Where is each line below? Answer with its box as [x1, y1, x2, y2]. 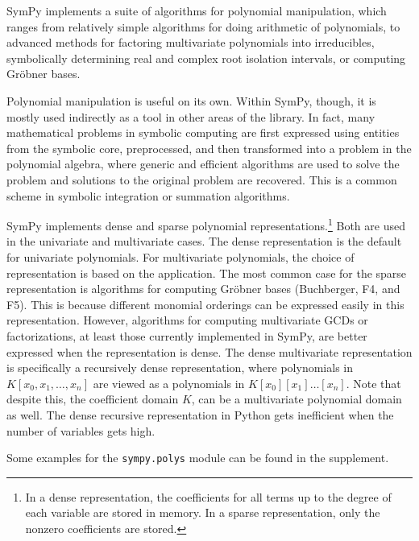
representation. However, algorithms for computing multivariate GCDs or [6, 312, 368, 328]
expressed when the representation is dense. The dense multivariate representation [6, 343, 413, 360]
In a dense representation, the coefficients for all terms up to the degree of [25, 488, 392, 505]
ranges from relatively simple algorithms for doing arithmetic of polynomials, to [6, 18, 400, 35]
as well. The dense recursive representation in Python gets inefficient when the [6, 406, 394, 423]
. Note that [346, 374, 401, 391]
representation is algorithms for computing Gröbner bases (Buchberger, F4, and [6, 280, 400, 297]
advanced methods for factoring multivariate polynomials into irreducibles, [6, 34, 375, 51]
